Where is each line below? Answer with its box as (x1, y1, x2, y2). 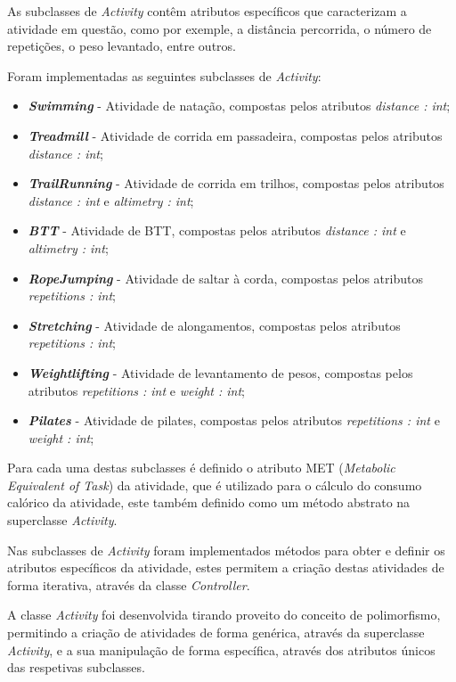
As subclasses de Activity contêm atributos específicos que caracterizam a (7, 2, 407, 20)
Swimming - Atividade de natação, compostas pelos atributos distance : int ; (28, 96, 451, 115)
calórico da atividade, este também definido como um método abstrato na (7, 493, 411, 512)
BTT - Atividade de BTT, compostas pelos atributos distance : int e (28, 221, 406, 240)
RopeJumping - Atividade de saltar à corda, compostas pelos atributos (28, 268, 423, 287)
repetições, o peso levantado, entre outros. (7, 37, 236, 55)
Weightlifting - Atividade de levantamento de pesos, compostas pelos (28, 363, 413, 382)
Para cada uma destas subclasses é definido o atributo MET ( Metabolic (7, 458, 395, 477)
